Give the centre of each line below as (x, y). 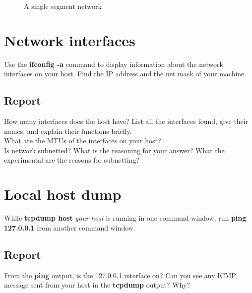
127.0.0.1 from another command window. (70, 227)
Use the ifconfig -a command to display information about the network (114, 64)
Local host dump (63, 194)
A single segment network (63, 6)
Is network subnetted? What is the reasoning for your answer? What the (114, 150)
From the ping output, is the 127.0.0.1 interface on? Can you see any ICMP (120, 275)
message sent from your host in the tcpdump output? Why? (97, 285)
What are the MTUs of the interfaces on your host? (83, 141)
